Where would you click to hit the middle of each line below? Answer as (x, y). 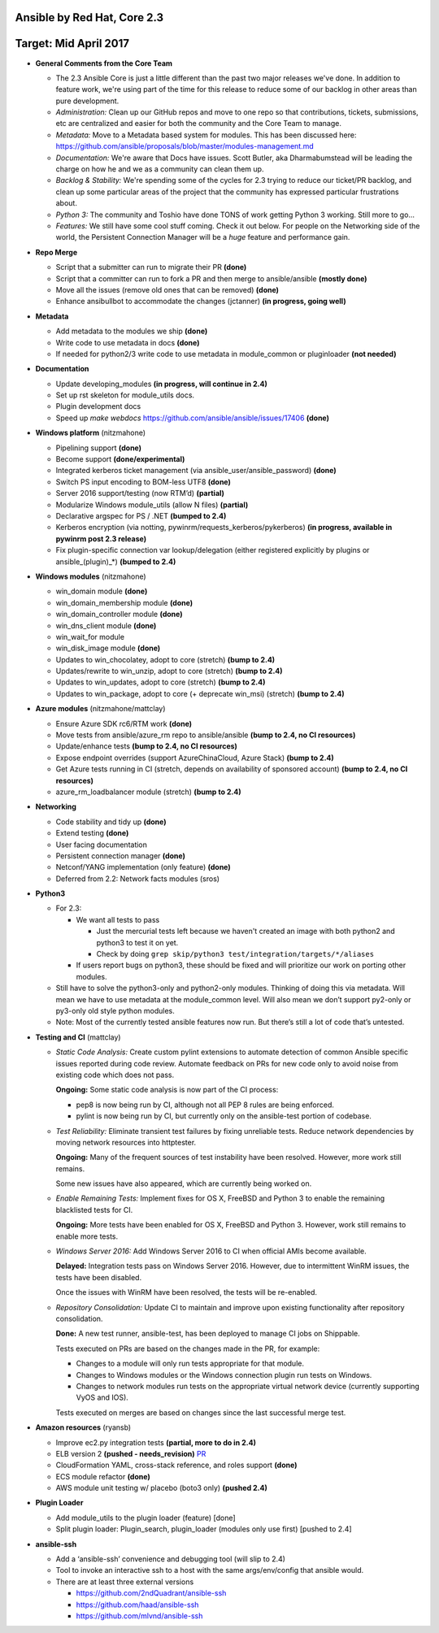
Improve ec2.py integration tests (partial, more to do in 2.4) (156, 1442)
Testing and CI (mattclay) (78, 1037)
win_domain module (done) (102, 591)
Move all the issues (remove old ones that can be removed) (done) (167, 289)
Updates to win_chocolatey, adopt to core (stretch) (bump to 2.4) (165, 659)
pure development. (87, 101)
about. (66, 203)
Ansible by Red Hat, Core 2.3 (89, 17)
